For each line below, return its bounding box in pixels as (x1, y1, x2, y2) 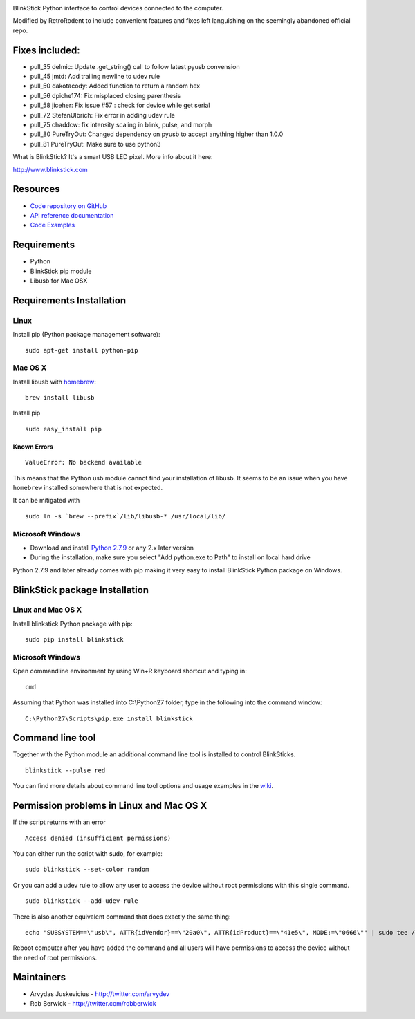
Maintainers (12, 971, 66, 983)
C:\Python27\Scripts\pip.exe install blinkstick (25, 714, 193, 722)
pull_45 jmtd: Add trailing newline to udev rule (30, 73, 160, 81)
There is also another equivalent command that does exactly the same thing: (12, 913, 231, 921)
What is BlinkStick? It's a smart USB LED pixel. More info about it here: (12, 153, 214, 161)
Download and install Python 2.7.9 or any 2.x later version (30, 543, 194, 552)
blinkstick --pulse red (25, 766, 106, 774)
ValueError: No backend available (25, 458, 142, 467)
